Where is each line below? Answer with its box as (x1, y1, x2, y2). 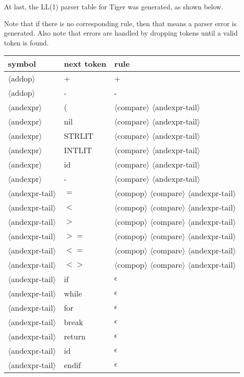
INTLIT (64, 144, 92, 156)
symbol (8, 58, 36, 70)
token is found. (4, 37, 49, 47)
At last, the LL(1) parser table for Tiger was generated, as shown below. (4, 1, 223, 11)
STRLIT (64, 130, 93, 142)
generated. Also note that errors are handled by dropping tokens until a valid (4, 28, 238, 38)
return (64, 331, 86, 342)
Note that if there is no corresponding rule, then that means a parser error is (4, 18, 237, 28)
